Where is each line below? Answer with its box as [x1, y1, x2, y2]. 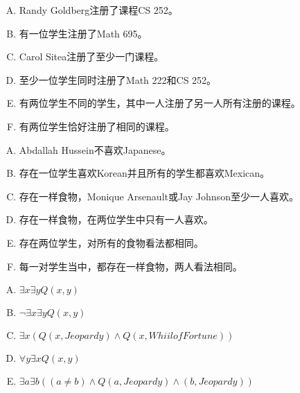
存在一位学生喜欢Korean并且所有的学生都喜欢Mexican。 [19, 166, 270, 180]
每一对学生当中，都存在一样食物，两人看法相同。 [19, 259, 242, 273]
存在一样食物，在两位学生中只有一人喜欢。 [19, 212, 213, 227]
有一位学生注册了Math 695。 [19, 26, 148, 40]
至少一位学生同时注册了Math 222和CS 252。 [19, 72, 217, 87]
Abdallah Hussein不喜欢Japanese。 [19, 142, 171, 157]
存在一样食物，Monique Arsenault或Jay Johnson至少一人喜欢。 [19, 189, 299, 203]
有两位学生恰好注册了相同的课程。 [19, 119, 175, 133]
